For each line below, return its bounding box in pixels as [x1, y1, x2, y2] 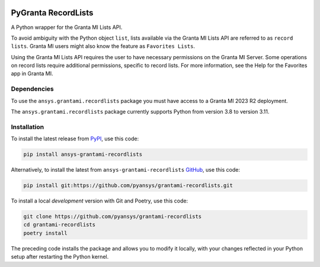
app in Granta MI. [11, 70, 53, 77]
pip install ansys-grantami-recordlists [23, 151, 142, 158]
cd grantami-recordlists [23, 221, 96, 228]
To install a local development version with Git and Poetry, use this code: [11, 197, 188, 204]
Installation [11, 123, 44, 131]
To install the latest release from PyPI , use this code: [11, 135, 139, 142]
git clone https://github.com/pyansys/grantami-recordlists [23, 213, 202, 220]
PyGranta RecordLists [11, 8, 94, 18]
